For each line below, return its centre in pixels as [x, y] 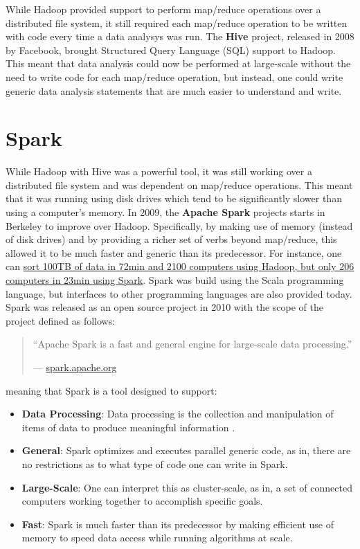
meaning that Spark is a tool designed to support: [111, 390]
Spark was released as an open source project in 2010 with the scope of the [165, 307]
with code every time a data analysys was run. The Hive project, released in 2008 [180, 36]
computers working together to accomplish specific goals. [142, 501]
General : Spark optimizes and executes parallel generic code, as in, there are [186, 450]
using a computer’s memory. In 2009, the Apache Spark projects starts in [165, 212]
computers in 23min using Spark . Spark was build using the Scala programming [175, 280]
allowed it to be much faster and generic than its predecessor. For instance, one [174, 252]
